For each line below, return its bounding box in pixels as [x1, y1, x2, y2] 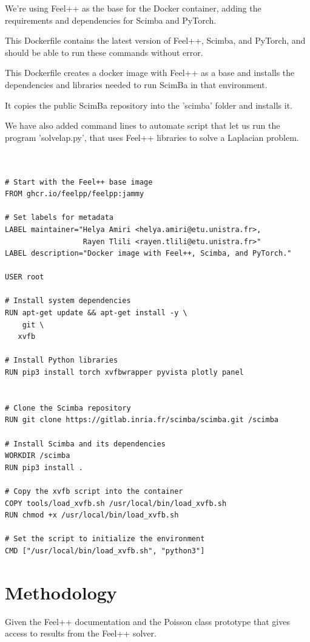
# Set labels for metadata [5, 213, 113, 222]
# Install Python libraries [5, 356, 118, 365]
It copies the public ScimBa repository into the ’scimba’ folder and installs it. [5, 98, 292, 111]
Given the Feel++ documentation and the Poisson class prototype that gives [5, 615, 290, 627]
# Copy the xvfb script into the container [5, 487, 183, 496]
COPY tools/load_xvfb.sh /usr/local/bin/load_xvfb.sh [5, 499, 227, 508]
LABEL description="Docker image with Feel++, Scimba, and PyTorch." [5, 249, 292, 258]
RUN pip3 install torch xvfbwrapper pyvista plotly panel [5, 368, 244, 377]
